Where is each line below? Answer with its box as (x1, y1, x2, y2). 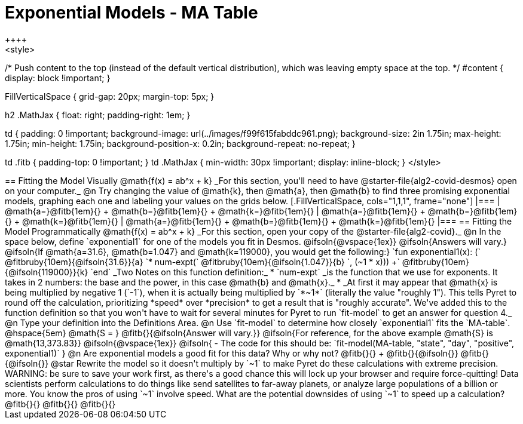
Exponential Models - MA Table (5, 2, 258, 23)
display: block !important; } (5, 72, 111, 83)
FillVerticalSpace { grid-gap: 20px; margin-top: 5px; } (5, 91, 215, 102)
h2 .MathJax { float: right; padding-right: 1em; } (5, 109, 191, 120)
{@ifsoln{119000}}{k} (5, 266, 88, 277)
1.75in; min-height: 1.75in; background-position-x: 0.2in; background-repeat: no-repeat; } (5, 138, 356, 149)
